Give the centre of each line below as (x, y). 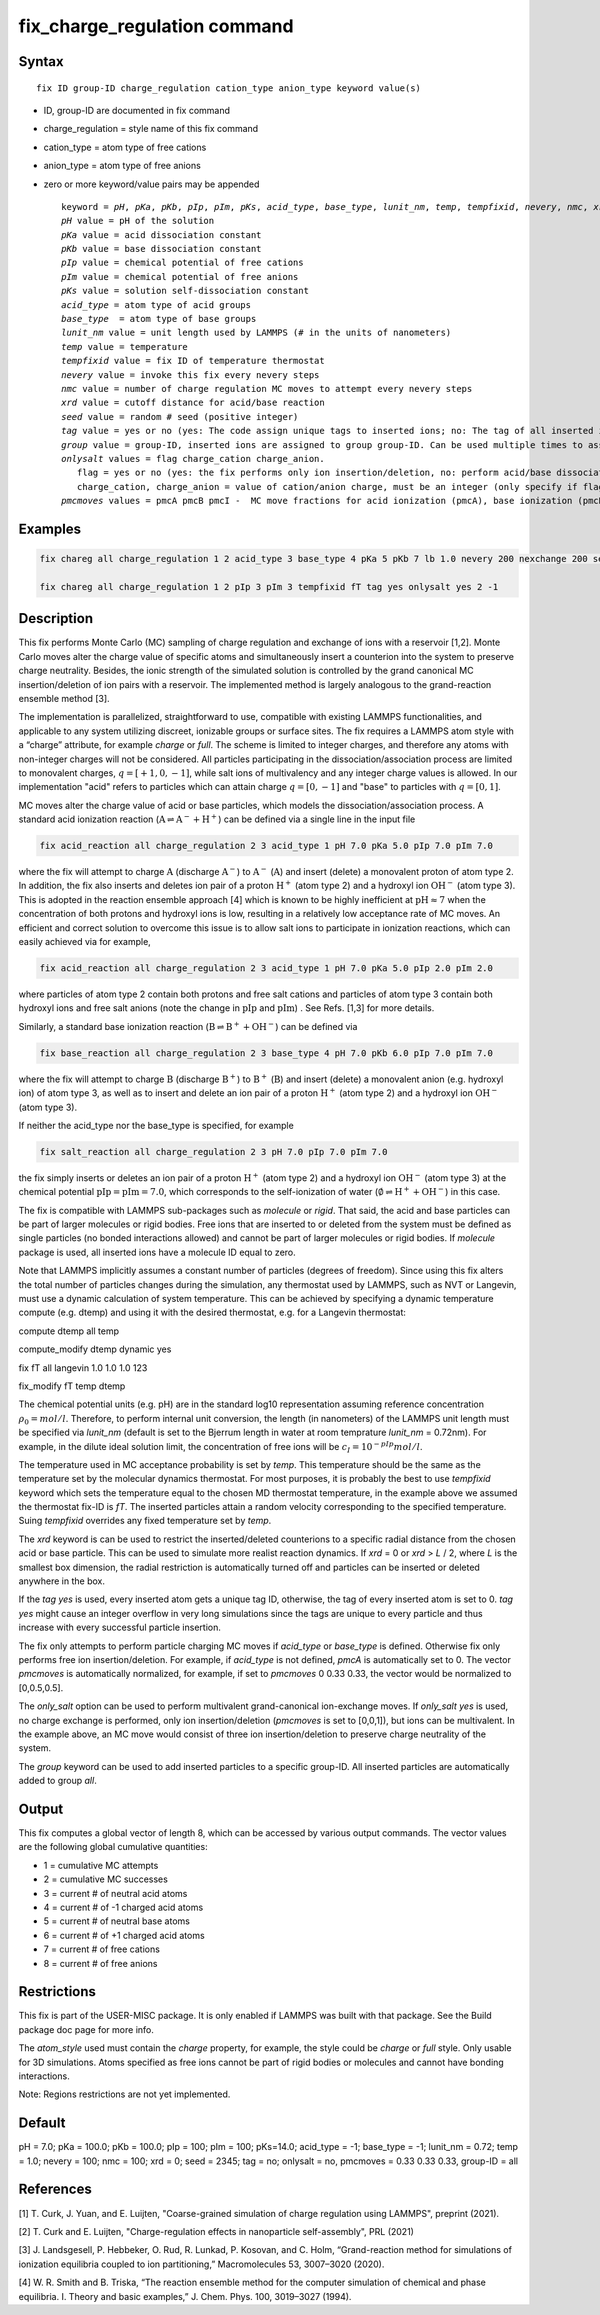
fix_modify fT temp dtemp (72, 1386)
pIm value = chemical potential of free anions (180, 276)
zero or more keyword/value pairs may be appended (151, 184)
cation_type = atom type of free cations (125, 147)
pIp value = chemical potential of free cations (182, 263)
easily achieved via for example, (85, 941)
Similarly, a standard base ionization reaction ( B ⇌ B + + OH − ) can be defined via (188, 1026)
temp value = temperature (125, 346)
